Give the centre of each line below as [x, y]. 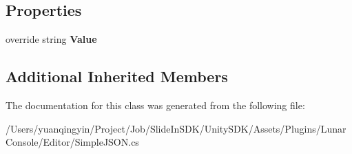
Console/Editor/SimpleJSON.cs [72, 142]
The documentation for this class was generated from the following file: [155, 105]
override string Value [51, 39]
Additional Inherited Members [117, 76]
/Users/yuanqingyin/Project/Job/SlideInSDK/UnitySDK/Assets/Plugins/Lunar [176, 128]
